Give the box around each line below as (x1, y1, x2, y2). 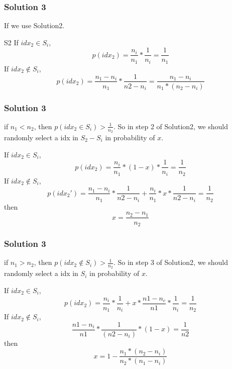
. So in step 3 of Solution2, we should (113, 257, 228, 267)
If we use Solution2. (4, 20, 65, 31)
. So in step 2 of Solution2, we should (113, 121, 228, 131)
